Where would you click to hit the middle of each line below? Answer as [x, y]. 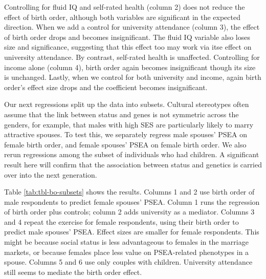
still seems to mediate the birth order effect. [73, 272]
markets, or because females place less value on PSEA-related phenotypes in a [127, 252]
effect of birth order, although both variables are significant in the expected [122, 17]
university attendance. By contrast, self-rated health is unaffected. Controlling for [132, 57]
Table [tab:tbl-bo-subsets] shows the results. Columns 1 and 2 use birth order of [129, 192]
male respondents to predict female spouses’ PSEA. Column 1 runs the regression [132, 201]
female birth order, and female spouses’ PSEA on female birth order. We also [125, 144]
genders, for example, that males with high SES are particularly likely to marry [129, 124]
